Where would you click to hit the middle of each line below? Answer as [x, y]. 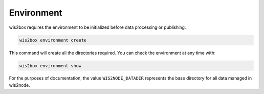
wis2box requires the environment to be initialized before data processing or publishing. [98, 27]
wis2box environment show [50, 66]
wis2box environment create [53, 40]
